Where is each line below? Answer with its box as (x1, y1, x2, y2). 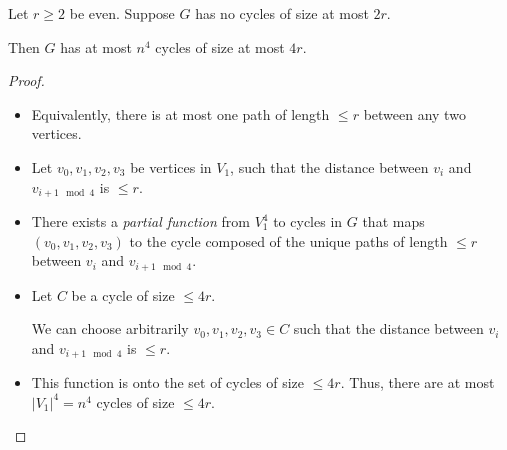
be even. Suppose (69, 3, 175, 23)
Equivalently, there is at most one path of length (31, 103, 330, 124)
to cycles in (273, 211, 343, 232)
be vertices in (130, 156, 212, 177)
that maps (362, 211, 425, 232)
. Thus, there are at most (340, 372, 495, 393)
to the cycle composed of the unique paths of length (129, 230, 448, 251)
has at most (60, 36, 132, 57)
